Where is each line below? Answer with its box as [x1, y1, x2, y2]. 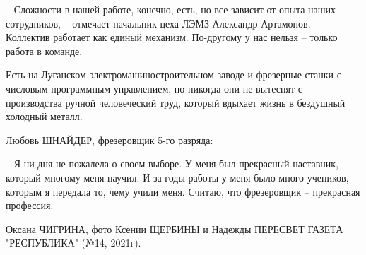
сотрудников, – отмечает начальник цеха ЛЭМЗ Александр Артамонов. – [6, 16, 319, 30]
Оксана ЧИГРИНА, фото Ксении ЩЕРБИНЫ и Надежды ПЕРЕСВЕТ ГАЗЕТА [6, 221, 343, 236]
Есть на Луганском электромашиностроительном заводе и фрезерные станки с [6, 67, 341, 82]
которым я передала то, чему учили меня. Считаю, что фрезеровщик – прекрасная [6, 184, 360, 198]
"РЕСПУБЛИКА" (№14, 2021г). [6, 235, 141, 250]
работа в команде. [6, 43, 83, 58]
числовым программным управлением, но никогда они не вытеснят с [6, 81, 302, 95]
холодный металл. [6, 109, 83, 124]
